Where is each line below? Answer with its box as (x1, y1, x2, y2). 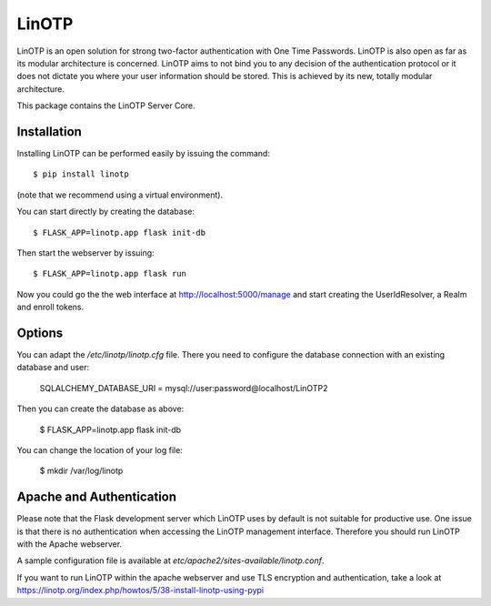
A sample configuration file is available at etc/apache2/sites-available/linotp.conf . (16, 555, 325, 566)
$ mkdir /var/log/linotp (39, 465, 124, 477)
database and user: (16, 362, 90, 373)
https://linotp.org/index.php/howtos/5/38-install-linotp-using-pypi (16, 585, 264, 596)
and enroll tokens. (16, 301, 85, 313)
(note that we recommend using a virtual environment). (16, 189, 223, 200)
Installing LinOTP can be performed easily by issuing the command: (16, 148, 270, 159)
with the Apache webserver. (16, 539, 123, 550)
